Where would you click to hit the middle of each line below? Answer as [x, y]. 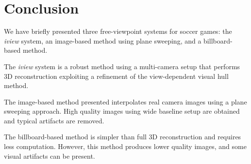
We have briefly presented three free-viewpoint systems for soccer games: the [118, 31]
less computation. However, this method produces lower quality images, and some [125, 146]
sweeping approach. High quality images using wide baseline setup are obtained [122, 111]
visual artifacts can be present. [50, 156]
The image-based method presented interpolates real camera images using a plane [125, 101]
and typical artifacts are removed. [54, 120]
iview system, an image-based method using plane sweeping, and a [103, 40]
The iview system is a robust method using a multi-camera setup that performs [122, 66]
